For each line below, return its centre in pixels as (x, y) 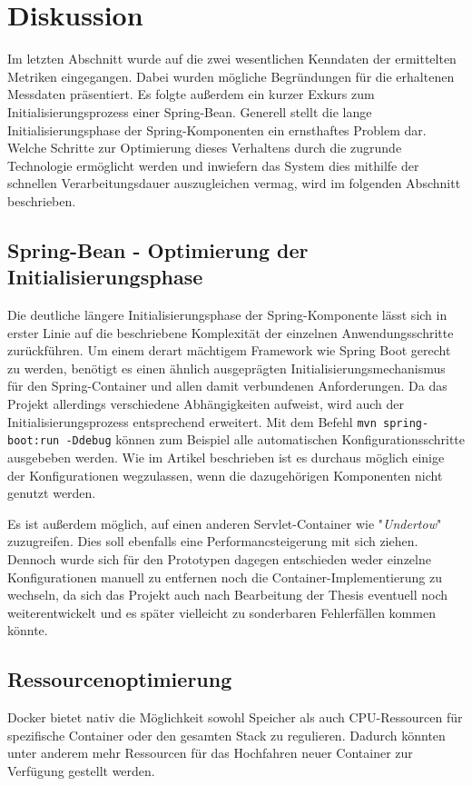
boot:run (34, 441)
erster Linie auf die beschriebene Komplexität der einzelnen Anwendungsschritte (231, 332)
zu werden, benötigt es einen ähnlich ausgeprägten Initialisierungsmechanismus (226, 368)
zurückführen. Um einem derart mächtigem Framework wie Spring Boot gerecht (229, 350)
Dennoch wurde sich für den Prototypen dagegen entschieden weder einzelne (219, 558)
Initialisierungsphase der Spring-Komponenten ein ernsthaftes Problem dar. (217, 129)
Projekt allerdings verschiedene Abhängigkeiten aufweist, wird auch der (206, 404)
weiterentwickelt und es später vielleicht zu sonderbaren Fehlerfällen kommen (221, 612)
